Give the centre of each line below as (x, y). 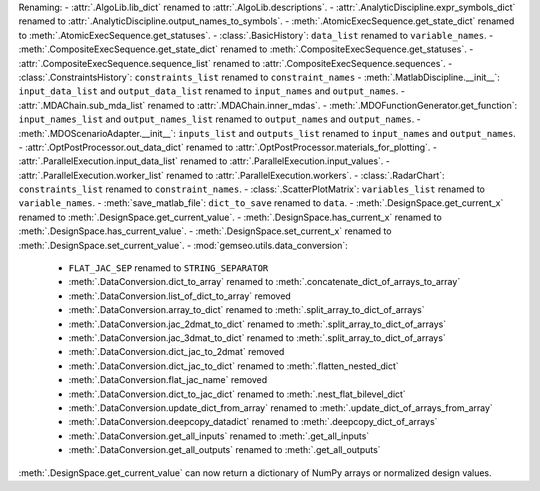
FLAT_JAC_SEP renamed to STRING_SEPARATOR (168, 268)
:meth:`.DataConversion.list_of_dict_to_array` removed (180, 296)
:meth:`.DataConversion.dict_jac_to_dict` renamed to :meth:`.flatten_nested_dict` (233, 366)
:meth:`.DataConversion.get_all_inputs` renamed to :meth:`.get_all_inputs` (219, 436)
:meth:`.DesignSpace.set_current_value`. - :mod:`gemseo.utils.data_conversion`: (183, 245)
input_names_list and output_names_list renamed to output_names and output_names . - (220, 119)
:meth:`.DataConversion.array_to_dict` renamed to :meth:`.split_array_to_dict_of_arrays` (246, 310)
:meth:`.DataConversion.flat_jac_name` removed (168, 380)
